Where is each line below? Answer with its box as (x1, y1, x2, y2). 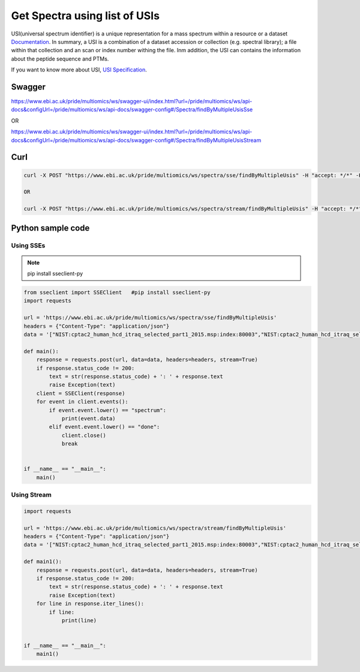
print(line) (61, 617, 97, 624)
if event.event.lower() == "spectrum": (49, 407, 166, 414)
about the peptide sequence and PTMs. (11, 55, 109, 62)
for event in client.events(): (36, 398, 128, 405)
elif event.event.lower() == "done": (49, 423, 160, 431)
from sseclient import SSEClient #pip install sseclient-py (23, 289, 211, 296)
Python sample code (11, 223, 90, 233)
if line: (49, 608, 75, 616)
